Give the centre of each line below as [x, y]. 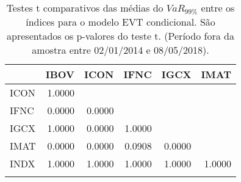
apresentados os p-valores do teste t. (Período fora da [120, 36]
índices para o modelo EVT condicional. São [120, 22]
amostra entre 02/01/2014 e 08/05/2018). [120, 50]
